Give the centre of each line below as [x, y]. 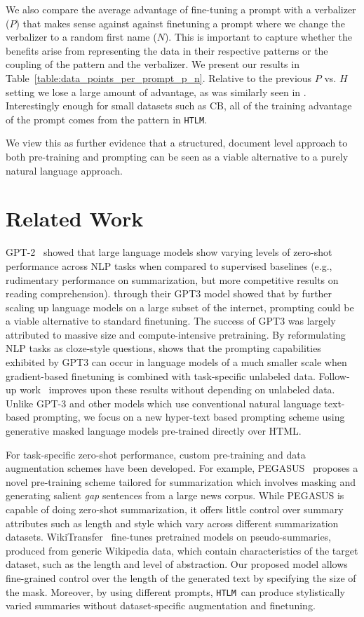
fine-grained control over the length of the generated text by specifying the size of [181, 577]
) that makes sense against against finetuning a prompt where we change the [180, 23]
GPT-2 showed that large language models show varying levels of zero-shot [169, 252]
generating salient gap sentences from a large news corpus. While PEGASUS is [175, 495]
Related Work [75, 218]
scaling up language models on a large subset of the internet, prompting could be [180, 307]
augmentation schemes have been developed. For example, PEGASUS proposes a [182, 468]
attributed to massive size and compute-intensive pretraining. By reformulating [176, 334]
